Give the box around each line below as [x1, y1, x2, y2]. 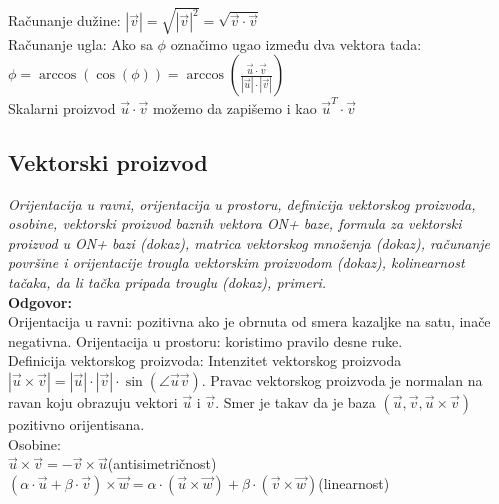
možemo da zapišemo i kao [152, 97, 317, 118]
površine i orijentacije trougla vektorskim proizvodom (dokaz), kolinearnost [8, 252, 465, 273]
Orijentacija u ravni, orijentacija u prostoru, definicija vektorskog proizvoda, [8, 193, 476, 214]
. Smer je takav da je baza [215, 392, 376, 412]
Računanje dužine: [8, 10, 121, 31]
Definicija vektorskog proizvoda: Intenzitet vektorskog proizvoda [8, 350, 402, 371]
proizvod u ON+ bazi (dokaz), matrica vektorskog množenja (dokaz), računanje [8, 232, 491, 253]
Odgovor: [8, 291, 72, 312]
